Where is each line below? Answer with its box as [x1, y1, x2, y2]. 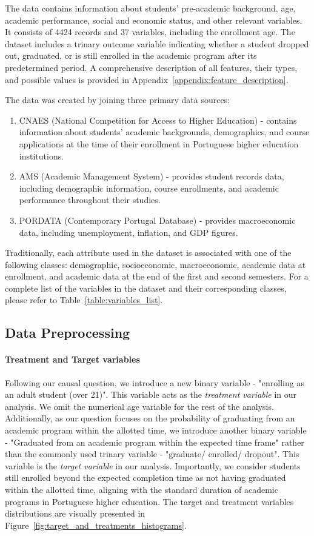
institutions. [19, 149, 64, 162]
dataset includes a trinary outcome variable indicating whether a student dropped [5, 37, 309, 50]
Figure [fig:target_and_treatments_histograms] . [5, 518, 187, 531]
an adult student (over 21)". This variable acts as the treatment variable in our [5, 388, 297, 401]
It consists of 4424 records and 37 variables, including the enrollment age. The [5, 25, 295, 38]
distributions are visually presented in [5, 507, 145, 520]
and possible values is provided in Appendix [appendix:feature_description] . [5, 73, 289, 85]
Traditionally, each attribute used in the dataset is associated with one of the [5, 246, 292, 259]
